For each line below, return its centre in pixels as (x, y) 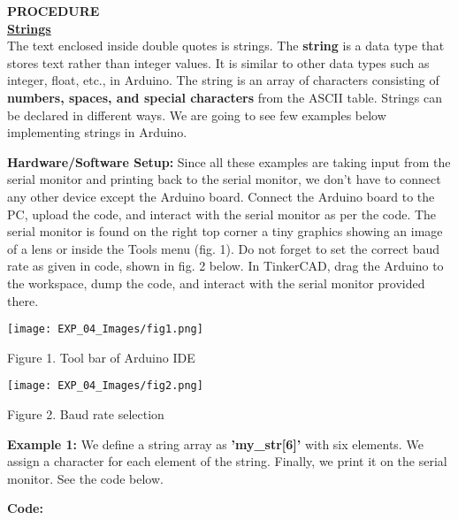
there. (23, 300)
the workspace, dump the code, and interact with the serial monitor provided (216, 283)
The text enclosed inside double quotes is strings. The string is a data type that (226, 46)
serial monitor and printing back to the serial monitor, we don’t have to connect (224, 179)
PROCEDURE (53, 11)
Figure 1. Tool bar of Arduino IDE (101, 357)
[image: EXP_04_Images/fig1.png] (105, 329)
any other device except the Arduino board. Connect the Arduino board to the (221, 196)
